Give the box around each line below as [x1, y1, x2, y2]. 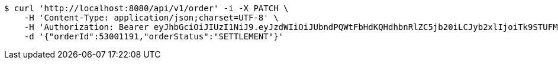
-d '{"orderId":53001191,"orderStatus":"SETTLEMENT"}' [24, 32, 284, 41]
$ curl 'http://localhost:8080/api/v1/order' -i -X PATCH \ [4, 4, 289, 13]
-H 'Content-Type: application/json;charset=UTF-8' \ [24, 13, 279, 22]
